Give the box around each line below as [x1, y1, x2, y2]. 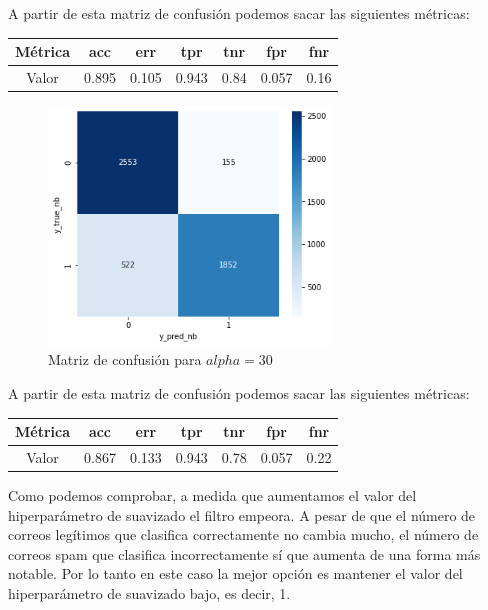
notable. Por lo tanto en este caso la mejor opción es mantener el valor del [8, 563, 463, 584]
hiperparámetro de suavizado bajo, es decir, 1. [8, 582, 291, 603]
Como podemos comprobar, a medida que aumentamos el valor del [8, 484, 417, 505]
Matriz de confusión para [48, 349, 202, 370]
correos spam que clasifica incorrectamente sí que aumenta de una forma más [8, 543, 481, 564]
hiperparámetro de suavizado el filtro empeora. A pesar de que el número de [8, 504, 476, 525]
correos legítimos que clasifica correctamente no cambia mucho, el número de [8, 524, 479, 545]
